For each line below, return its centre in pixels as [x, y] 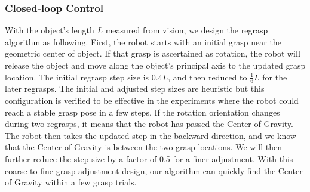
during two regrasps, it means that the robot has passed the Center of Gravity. [149, 124]
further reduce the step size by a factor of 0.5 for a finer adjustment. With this [149, 158]
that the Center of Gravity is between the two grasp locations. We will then [143, 147]
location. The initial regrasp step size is [77, 77]
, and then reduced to [208, 77]
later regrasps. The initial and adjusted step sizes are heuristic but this [135, 89]
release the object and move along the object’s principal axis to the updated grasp [155, 65]
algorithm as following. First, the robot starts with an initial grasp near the [143, 41]
